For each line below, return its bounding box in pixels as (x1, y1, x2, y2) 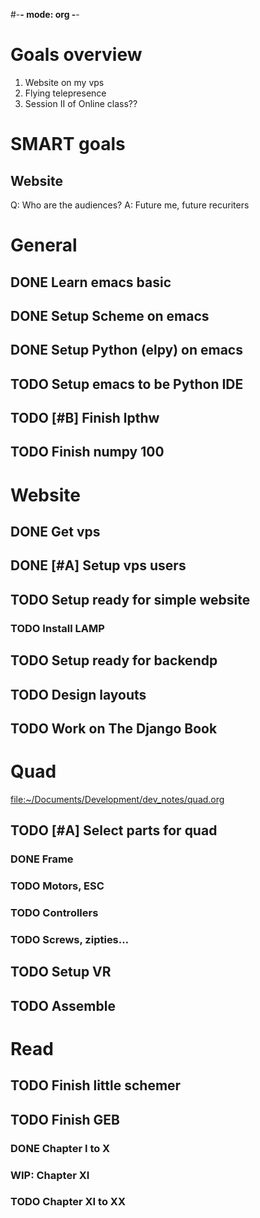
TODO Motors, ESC (10, 879, 105, 893)
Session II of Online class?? (24, 97, 138, 109)
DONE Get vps (10, 524, 101, 541)
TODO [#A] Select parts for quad (10, 822, 218, 839)
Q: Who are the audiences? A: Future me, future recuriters (10, 199, 250, 211)
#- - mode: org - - (10, 9, 80, 20)
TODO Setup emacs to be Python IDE (10, 375, 244, 393)
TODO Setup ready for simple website (10, 591, 251, 608)
